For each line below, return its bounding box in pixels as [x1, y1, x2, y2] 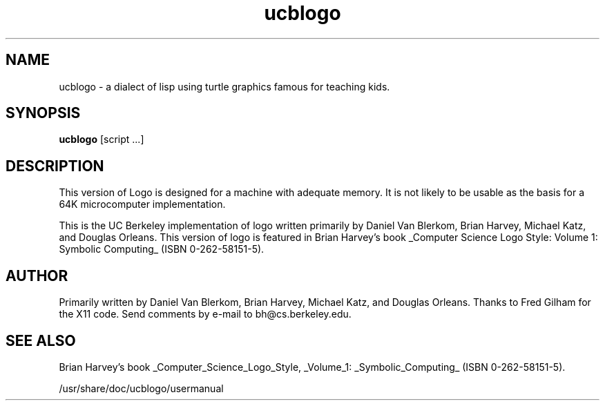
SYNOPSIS [6, 104, 81, 122]
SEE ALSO [6, 331, 76, 349]
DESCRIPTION [6, 157, 104, 175]
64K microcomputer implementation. [59, 198, 226, 211]
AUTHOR [6, 267, 68, 284]
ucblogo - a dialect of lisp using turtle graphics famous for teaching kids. [59, 80, 390, 93]
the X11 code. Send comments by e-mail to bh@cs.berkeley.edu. [59, 308, 352, 320]
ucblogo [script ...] [59, 133, 144, 146]
